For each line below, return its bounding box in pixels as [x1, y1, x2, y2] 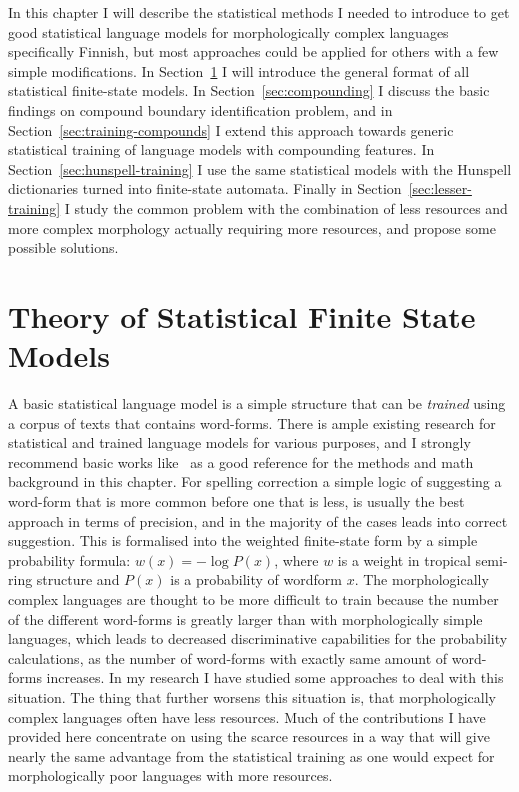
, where [274, 549, 319, 570]
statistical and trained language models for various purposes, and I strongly [8, 432, 471, 453]
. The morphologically [354, 569, 489, 590]
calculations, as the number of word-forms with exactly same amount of [8, 647, 448, 668]
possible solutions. [8, 237, 119, 258]
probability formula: [8, 549, 131, 570]
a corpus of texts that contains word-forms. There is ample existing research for [8, 412, 496, 433]
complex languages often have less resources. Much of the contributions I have [8, 706, 486, 727]
